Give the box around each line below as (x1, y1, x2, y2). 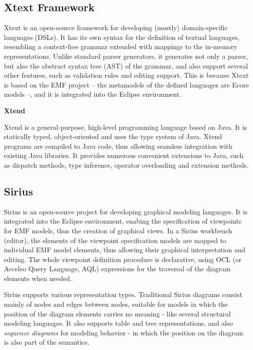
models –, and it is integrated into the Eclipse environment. (4, 89, 181, 99)
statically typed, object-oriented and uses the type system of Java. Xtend (4, 131, 222, 141)
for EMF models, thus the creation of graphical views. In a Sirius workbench (4, 225, 233, 235)
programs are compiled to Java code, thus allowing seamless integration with (4, 140, 233, 151)
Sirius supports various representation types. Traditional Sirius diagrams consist (4, 289, 242, 299)
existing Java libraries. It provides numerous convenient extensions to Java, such (4, 150, 244, 160)
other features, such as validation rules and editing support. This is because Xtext (4, 70, 249, 80)
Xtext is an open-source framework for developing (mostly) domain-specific (4, 22, 228, 33)
